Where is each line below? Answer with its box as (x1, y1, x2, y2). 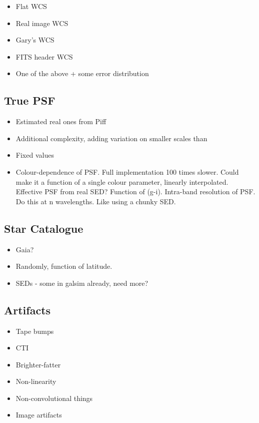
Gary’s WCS (15, 35, 54, 45)
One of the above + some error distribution (15, 68, 149, 79)
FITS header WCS (15, 51, 73, 62)
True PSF (4, 93, 55, 108)
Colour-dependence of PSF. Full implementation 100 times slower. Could (15, 166, 239, 177)
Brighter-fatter (15, 359, 61, 369)
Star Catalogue (4, 220, 83, 236)
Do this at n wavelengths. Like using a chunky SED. (15, 196, 176, 206)
